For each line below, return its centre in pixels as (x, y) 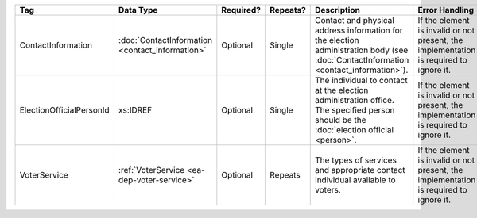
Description (338, 10)
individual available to (356, 180)
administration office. (355, 100)
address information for (359, 30)
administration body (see (362, 50)
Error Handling (446, 10)
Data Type (138, 10)
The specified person (355, 110)
